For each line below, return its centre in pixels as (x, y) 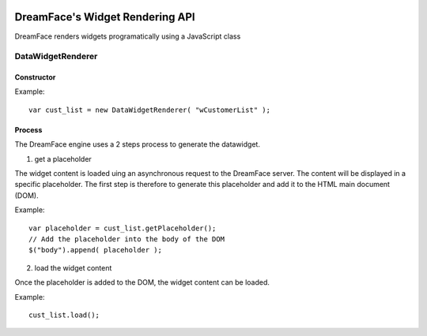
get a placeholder (63, 159)
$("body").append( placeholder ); (95, 250)
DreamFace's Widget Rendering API (105, 17)
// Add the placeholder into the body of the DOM (127, 239)
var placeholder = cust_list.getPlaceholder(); (123, 228)
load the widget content (73, 267)
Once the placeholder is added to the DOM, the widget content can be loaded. (142, 282)
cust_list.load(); (64, 315)
